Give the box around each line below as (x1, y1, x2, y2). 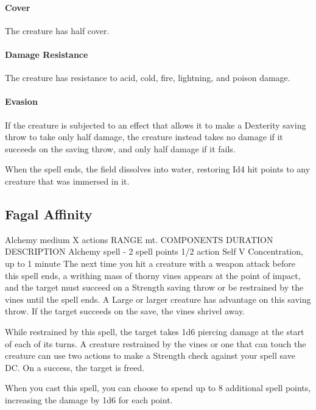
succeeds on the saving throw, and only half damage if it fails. (5, 142, 236, 155)
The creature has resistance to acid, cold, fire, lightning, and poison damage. (5, 71, 290, 84)
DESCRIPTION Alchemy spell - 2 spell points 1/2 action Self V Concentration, (5, 245, 303, 258)
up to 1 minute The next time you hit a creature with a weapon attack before (5, 256, 295, 269)
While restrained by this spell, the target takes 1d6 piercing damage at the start (5, 325, 304, 338)
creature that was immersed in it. (5, 174, 130, 187)
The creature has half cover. (5, 24, 110, 37)
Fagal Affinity (5, 204, 93, 223)
